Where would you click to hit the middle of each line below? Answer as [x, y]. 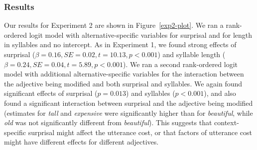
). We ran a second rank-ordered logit [180, 64]
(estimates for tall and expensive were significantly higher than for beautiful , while [128, 112]
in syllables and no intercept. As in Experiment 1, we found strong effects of [120, 44]
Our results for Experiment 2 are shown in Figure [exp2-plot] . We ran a [114, 25]
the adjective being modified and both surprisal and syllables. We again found [123, 83]
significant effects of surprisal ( [51, 93]
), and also [220, 93]
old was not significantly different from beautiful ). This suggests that [108, 122]
